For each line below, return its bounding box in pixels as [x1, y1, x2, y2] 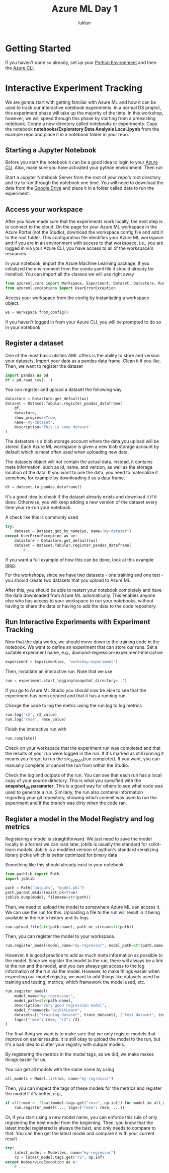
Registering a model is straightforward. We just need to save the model [5, 836, 152, 842]
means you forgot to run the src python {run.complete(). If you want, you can [5, 755, 160, 763]
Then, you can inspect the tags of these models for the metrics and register [5, 1085, 162, 1091]
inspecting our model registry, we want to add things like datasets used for [5, 974, 160, 980]
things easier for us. [5, 1056, 47, 1063]
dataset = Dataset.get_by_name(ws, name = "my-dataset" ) [14, 529, 132, 534]
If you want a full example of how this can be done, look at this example [5, 556, 154, 563]
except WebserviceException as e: [5, 1159, 78, 1164]
